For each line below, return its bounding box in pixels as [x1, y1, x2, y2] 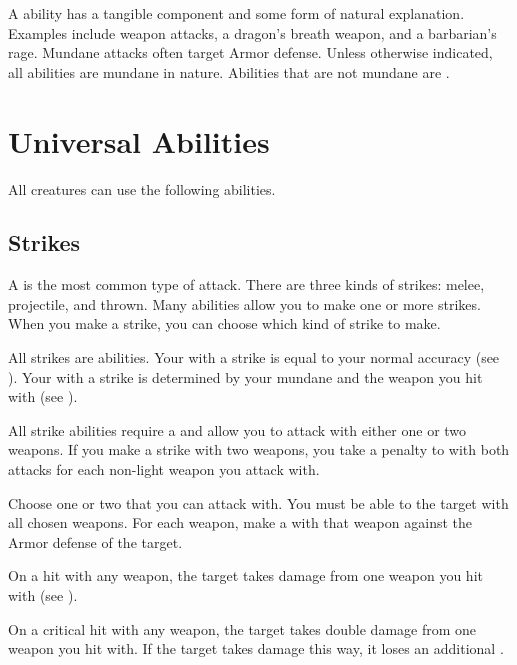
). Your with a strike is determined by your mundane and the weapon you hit [8, 366, 483, 387]
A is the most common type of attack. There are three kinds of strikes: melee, [8, 274, 485, 295]
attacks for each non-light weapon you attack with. [8, 459, 320, 480]
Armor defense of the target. [8, 531, 183, 552]
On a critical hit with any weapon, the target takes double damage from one [8, 618, 477, 639]
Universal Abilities [8, 120, 270, 161]
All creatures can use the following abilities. [8, 178, 276, 199]
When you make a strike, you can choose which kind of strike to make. [8, 313, 441, 334]
